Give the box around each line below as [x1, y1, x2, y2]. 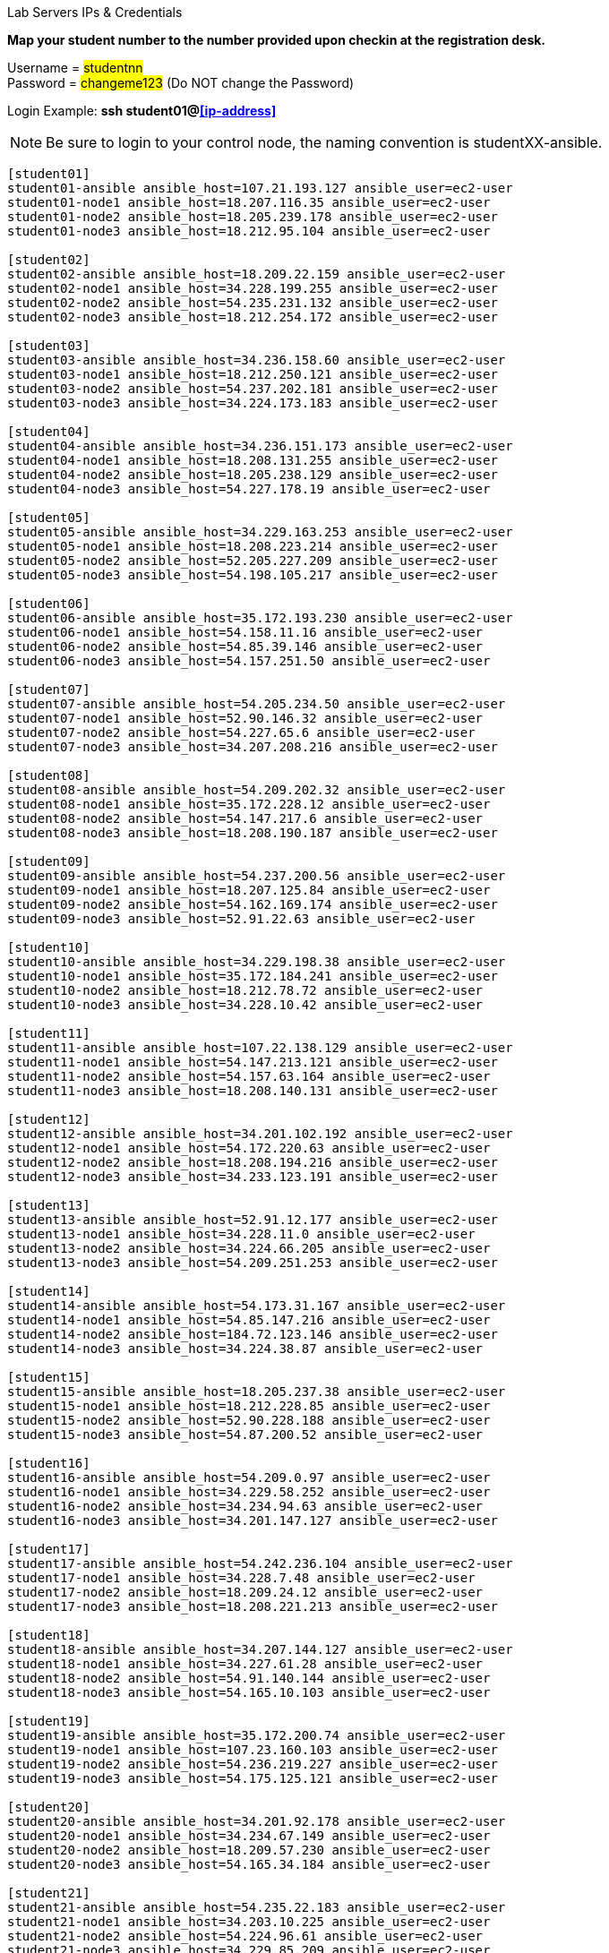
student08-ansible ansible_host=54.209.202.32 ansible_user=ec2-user [7, 783, 506, 797]
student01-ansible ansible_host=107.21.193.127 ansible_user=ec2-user [7, 181, 513, 195]
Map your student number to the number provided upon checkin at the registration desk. [7, 32, 546, 47]
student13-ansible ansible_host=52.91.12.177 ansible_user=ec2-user [7, 1212, 498, 1227]
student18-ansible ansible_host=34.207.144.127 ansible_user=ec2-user [7, 1642, 513, 1657]
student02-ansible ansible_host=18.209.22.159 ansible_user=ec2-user [7, 267, 506, 281]
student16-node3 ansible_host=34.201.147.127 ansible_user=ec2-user [7, 1513, 498, 1528]
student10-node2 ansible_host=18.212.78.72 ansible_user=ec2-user [7, 983, 484, 998]
